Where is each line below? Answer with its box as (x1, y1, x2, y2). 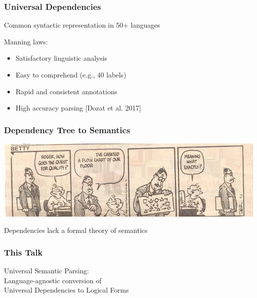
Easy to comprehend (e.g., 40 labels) (15, 70, 127, 79)
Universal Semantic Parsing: (4, 265, 89, 276)
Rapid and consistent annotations (15, 86, 118, 96)
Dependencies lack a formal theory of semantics (4, 225, 148, 235)
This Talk (4, 246, 43, 258)
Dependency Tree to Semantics (4, 123, 130, 136)
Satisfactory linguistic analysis (15, 53, 107, 63)
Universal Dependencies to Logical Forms (4, 285, 129, 295)
